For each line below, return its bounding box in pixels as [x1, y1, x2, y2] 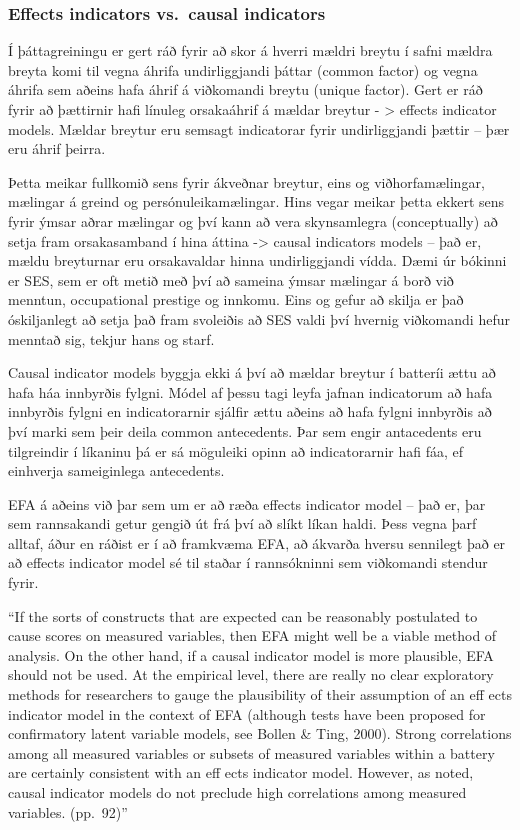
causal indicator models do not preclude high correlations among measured [8, 782, 467, 802]
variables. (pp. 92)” [8, 801, 128, 822]
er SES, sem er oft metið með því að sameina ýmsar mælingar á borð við [8, 269, 454, 290]
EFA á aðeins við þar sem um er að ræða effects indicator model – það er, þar [8, 493, 486, 514]
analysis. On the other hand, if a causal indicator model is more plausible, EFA [8, 644, 494, 665]
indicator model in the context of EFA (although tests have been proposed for [8, 703, 486, 724]
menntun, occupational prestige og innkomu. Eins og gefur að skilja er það [8, 289, 464, 310]
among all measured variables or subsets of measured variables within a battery [8, 742, 495, 763]
